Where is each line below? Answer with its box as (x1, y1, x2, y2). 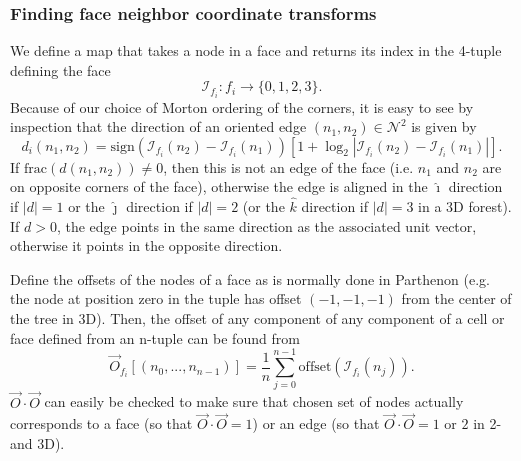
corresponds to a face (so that (10, 413, 193, 434)
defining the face (10, 59, 111, 80)
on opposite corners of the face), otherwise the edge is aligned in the (10, 176, 428, 197)
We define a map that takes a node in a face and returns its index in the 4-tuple (10, 40, 502, 61)
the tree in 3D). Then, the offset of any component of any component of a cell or (10, 308, 505, 329)
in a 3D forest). (418, 196, 512, 217)
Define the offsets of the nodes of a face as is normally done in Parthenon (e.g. (10, 268, 490, 289)
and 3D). (10, 433, 65, 453)
